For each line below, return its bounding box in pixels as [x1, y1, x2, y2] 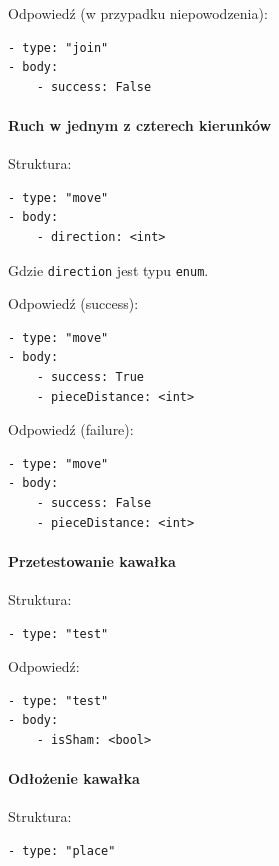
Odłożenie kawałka [8, 768, 140, 789]
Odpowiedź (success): [8, 293, 139, 314]
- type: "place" [8, 843, 116, 858]
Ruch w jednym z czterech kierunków [8, 114, 272, 135]
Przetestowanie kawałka [8, 550, 176, 571]
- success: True [36, 369, 145, 384]
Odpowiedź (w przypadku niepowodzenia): [8, 3, 268, 23]
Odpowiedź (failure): [8, 419, 134, 440]
